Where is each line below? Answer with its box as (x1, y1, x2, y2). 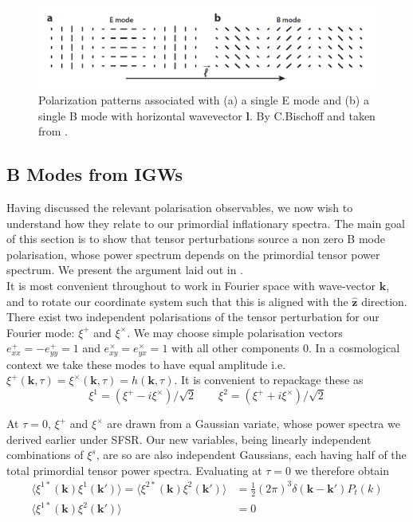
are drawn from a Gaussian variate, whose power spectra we (107, 415, 400, 432)
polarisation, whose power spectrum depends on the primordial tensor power (6, 245, 380, 262)
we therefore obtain (294, 461, 390, 478)
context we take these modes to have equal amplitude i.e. (6, 355, 286, 372)
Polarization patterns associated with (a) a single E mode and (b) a (38, 92, 369, 108)
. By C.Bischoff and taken (249, 107, 376, 124)
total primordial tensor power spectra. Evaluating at (6, 461, 262, 478)
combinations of (6, 446, 84, 463)
